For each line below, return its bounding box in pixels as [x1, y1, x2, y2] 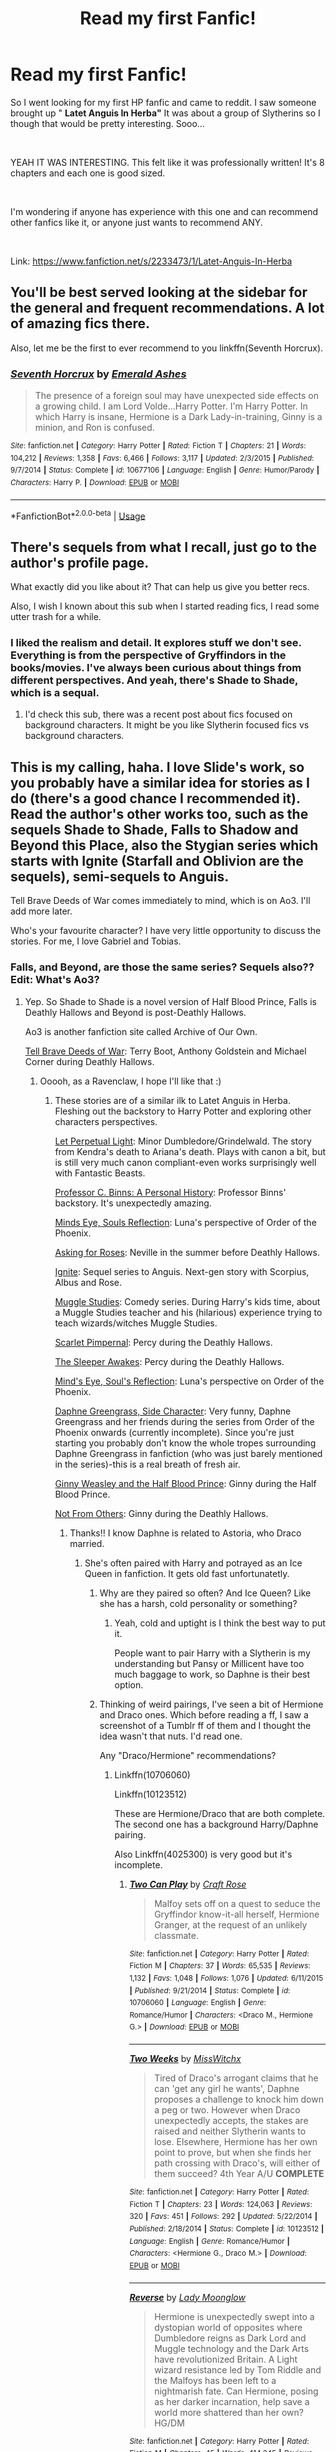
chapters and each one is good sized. [10, 167, 166, 179]
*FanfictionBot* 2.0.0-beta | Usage [10, 508, 146, 522]
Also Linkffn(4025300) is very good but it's [114, 1848, 293, 1860]
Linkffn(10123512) [114, 1788, 188, 1800]
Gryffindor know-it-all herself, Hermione [154, 1908, 320, 1920]
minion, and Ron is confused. [34, 422, 155, 434]
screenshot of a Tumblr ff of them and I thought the [99, 1719, 312, 1731]
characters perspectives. [54, 1115, 158, 1127]
